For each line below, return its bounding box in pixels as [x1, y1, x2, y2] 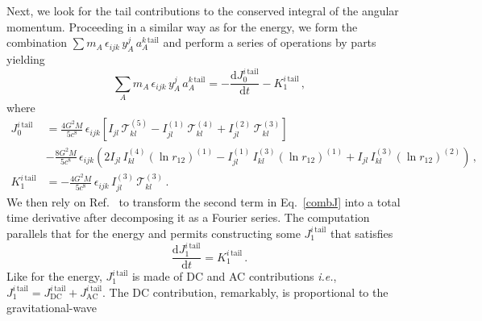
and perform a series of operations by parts [163, 34, 376, 51]
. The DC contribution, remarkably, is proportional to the [102, 283, 389, 300]
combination [6, 34, 68, 51]
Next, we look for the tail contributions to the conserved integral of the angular [6, 2, 399, 19]
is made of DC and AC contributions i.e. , [131, 268, 337, 285]
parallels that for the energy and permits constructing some [6, 224, 301, 241]
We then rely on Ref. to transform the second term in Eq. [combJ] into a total [6, 193, 401, 210]
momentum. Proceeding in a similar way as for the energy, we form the [6, 18, 358, 35]
